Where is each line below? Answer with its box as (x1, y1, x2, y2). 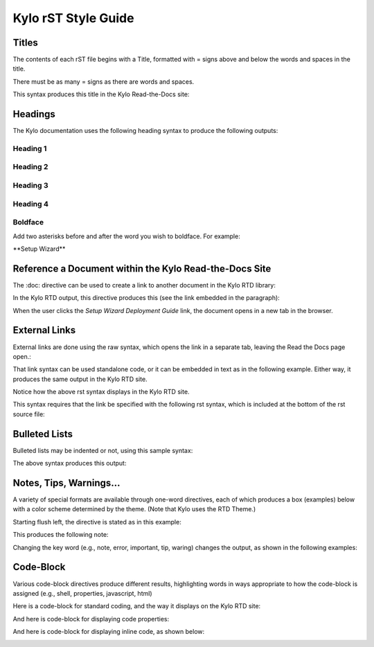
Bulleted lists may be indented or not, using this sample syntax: (12, 446, 193, 454)
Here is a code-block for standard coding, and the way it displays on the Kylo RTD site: (12, 602, 261, 610)
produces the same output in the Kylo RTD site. (12, 375, 148, 383)
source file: (12, 409, 45, 418)
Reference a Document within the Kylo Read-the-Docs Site (12, 263, 271, 274)
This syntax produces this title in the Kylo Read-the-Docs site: (12, 90, 190, 98)
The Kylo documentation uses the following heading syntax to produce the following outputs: (12, 127, 278, 135)
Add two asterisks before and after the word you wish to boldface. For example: (12, 232, 240, 240)
